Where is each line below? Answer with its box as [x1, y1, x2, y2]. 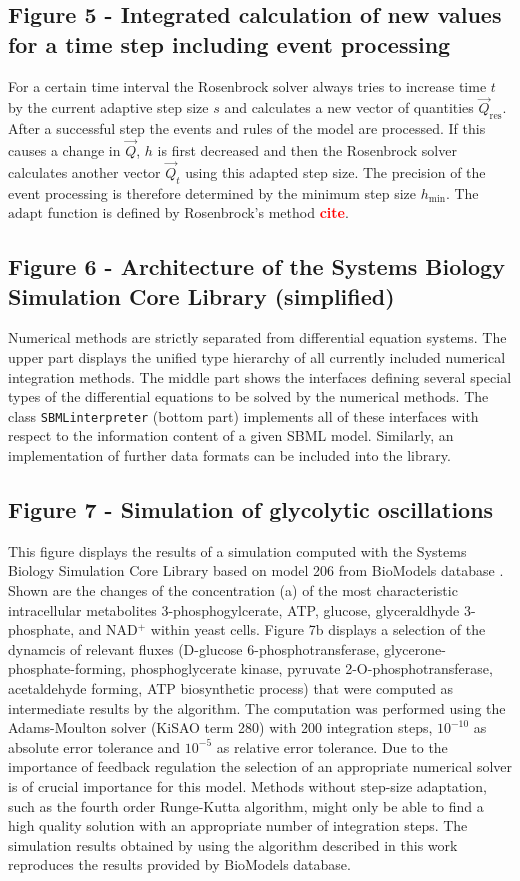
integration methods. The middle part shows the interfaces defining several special [8, 366, 512, 387]
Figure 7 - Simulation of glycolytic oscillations [8, 494, 494, 525]
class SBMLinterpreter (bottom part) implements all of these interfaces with [8, 405, 479, 426]
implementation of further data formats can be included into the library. [8, 445, 451, 466]
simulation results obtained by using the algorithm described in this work [8, 834, 458, 855]
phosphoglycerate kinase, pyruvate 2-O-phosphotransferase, [130, 658, 493, 679]
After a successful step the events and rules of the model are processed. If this [8, 118, 486, 139]
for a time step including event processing [8, 28, 451, 59]
